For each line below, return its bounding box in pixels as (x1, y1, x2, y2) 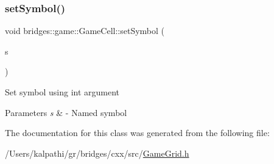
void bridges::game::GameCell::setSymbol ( (5, 24, 165, 37)
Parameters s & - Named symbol (5, 106, 127, 118)
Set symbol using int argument (5, 86, 120, 98)
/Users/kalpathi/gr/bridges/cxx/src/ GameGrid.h (5, 146, 189, 159)
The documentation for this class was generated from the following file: (5, 126, 270, 139)
